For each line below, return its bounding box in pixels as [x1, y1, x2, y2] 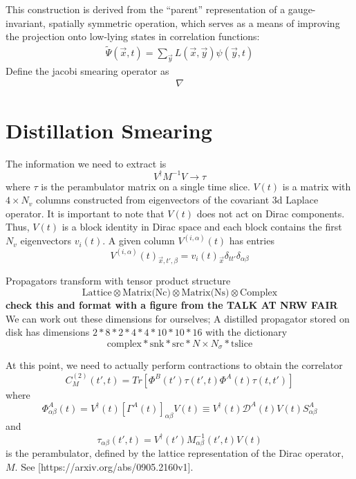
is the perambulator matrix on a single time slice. [41, 179, 250, 193]
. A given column [102, 233, 175, 248]
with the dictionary [205, 325, 288, 339]
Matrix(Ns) [181, 287, 229, 298]
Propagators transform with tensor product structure [6, 273, 231, 288]
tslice [231, 338, 253, 349]
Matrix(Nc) [122, 287, 171, 298]
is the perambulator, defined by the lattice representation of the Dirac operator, [6, 446, 344, 460]
